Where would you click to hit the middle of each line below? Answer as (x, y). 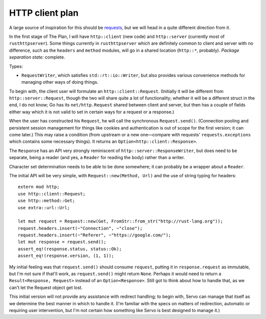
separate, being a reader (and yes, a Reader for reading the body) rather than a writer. (97, 158)
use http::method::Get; (47, 201)
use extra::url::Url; (44, 207)
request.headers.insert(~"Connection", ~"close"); (80, 228)
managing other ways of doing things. (60, 82)
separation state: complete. (37, 57)
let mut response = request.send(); (62, 242)
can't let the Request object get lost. (46, 287)
